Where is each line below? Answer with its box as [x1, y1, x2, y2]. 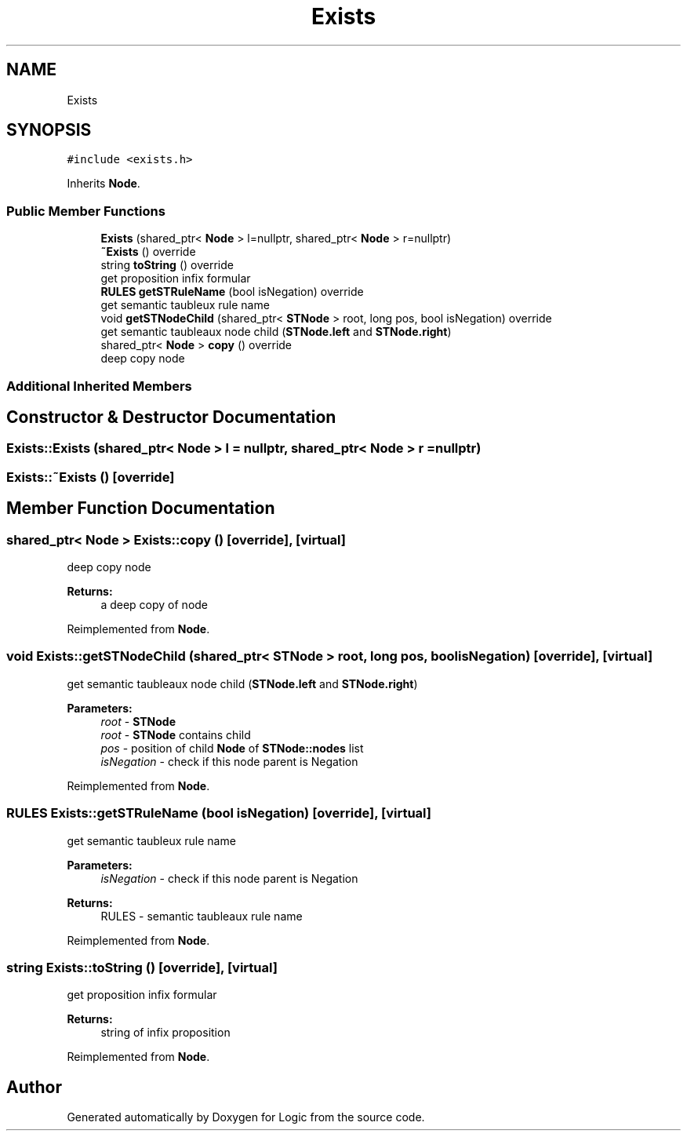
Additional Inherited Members [6, 377, 192, 394]
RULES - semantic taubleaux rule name [100, 909, 303, 923]
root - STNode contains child [100, 727, 251, 742]
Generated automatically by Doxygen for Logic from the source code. [67, 1110, 425, 1124]
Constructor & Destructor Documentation [6, 406, 336, 427]
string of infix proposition [100, 1026, 231, 1040]
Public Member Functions [6, 202, 165, 219]
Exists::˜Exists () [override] [6, 468, 175, 485]
